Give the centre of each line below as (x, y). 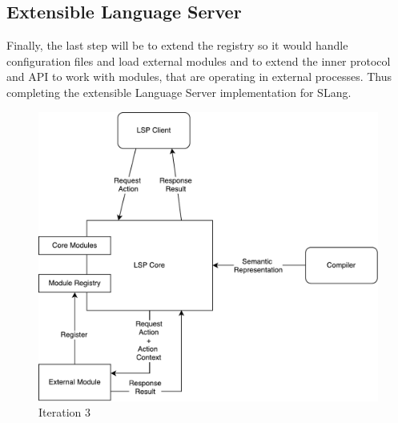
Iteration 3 (64, 412)
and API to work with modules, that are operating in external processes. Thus (199, 77)
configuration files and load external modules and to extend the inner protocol (199, 60)
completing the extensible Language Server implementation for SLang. (179, 92)
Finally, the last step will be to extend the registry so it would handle (177, 45)
